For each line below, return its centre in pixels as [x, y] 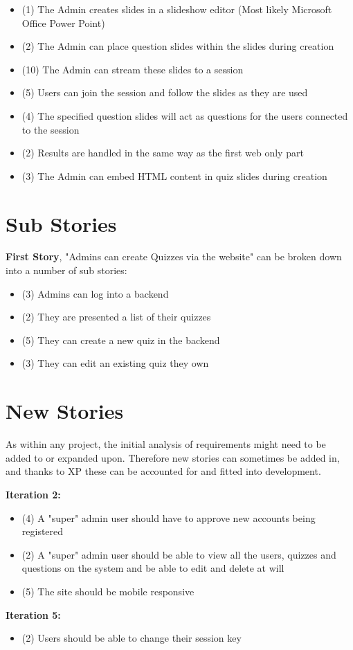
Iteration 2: [33, 494]
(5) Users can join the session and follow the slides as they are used [165, 92]
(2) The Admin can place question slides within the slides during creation [178, 46]
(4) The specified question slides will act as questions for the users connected [185, 115]
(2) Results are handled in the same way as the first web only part [163, 153]
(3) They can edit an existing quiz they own [115, 363]
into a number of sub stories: [66, 270]
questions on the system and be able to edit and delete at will [153, 568]
